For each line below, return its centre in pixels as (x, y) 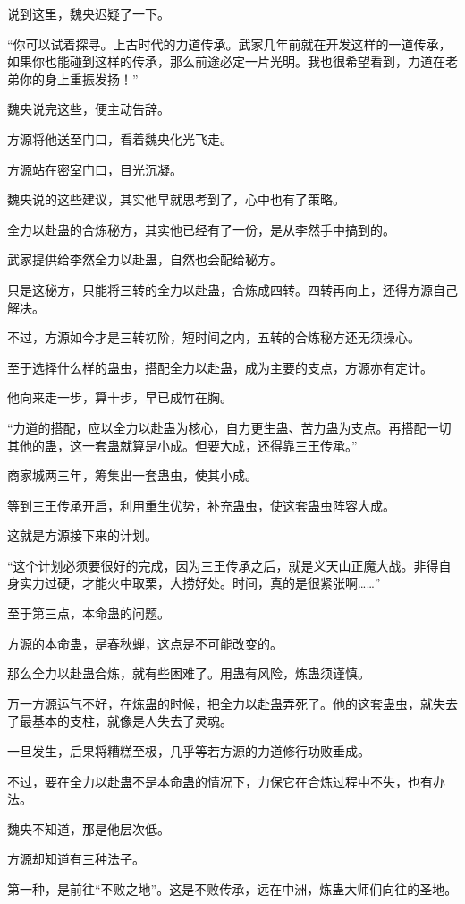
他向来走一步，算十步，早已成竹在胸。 (120, 397)
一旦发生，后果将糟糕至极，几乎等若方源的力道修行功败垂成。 (189, 751)
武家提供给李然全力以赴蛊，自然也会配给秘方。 (145, 259)
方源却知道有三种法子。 (76, 859)
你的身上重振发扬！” (79, 78)
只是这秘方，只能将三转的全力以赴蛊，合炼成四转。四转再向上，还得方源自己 (232, 289)
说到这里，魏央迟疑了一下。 (89, 13)
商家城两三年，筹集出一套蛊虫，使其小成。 (132, 475)
